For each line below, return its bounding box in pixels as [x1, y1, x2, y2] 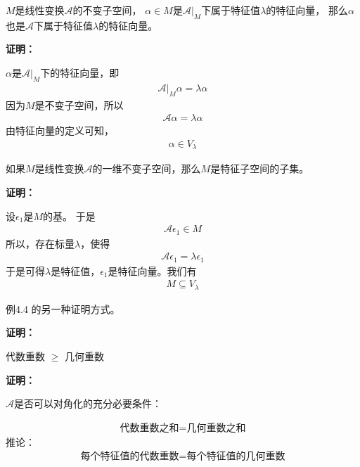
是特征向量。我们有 [108, 263, 197, 278]
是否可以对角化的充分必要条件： [14, 396, 162, 411]
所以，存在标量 [6, 236, 75, 250]
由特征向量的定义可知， [6, 123, 114, 138]
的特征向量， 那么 [266, 3, 348, 17]
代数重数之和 [120, 423, 179, 433]
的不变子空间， [72, 3, 142, 17]
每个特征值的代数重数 [80, 452, 179, 462]
